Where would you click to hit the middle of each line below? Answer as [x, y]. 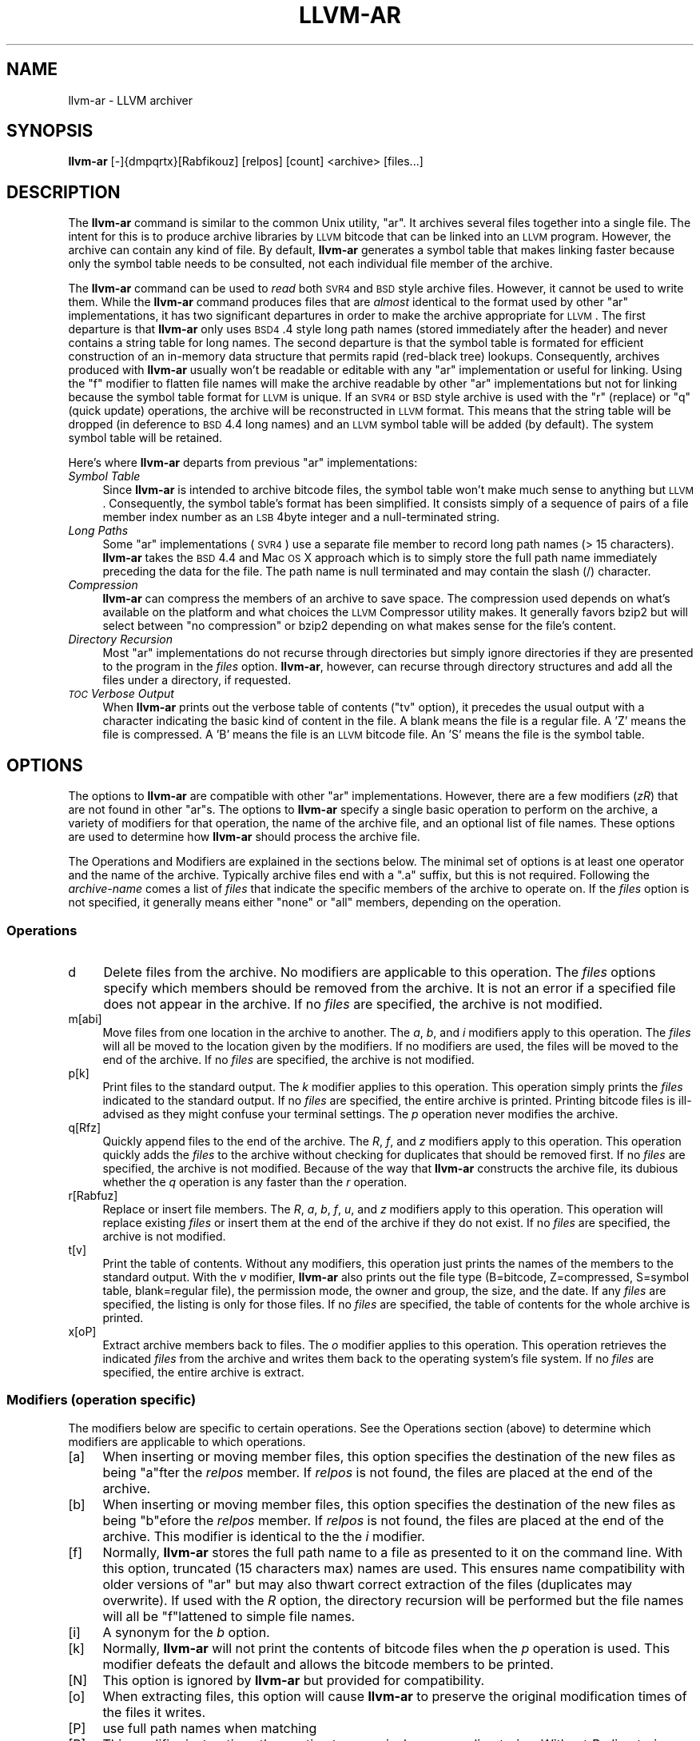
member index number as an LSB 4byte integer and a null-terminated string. [301, 517]
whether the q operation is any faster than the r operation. [255, 1181]
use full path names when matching [210, 1728]
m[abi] [85, 1018]
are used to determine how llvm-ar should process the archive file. [244, 837]
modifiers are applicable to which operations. [187, 1441]
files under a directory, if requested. [197, 680]
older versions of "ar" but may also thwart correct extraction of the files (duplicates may [368, 1584]
